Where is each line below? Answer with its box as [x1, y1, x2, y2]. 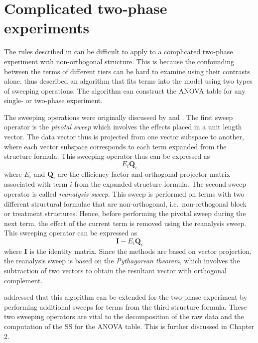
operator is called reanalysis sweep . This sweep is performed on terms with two [4, 189, 245, 199]
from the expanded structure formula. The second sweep [74, 179, 247, 189]
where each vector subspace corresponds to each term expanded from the [4, 141, 227, 151]
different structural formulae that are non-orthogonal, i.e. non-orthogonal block [4, 198, 247, 209]
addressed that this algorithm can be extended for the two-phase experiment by [4, 292, 248, 302]
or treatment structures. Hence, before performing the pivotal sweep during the [4, 208, 246, 219]
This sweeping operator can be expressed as [4, 228, 137, 238]
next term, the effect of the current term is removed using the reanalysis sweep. [4, 218, 247, 228]
